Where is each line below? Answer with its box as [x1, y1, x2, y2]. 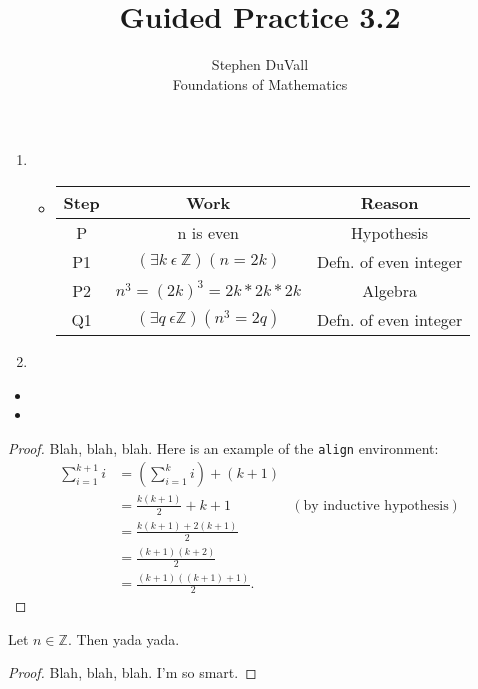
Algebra [362, 278, 417, 302]
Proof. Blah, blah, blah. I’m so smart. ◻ [8, 662, 257, 683]
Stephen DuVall [211, 54, 309, 75]
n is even [177, 220, 240, 244]
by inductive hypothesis [303, 498, 449, 513]
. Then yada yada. [67, 628, 180, 649]
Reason [360, 190, 419, 214]
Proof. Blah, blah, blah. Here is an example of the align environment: [8, 437, 439, 458]
